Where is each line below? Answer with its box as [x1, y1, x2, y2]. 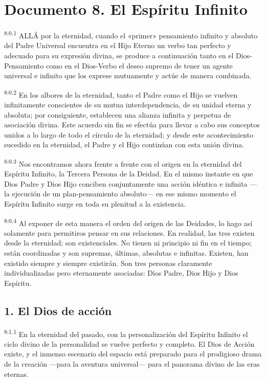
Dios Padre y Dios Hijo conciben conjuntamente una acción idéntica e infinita [4, 178, 248, 189]
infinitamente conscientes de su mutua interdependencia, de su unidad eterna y [4, 99, 252, 109]
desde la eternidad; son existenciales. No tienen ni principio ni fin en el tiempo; [4, 237, 252, 248]
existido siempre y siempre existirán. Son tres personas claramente [4, 257, 212, 268]
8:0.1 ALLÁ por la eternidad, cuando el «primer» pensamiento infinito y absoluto [4, 29, 258, 40]
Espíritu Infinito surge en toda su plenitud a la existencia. [4, 198, 186, 209]
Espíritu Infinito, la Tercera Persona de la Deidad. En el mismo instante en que [4, 168, 253, 179]
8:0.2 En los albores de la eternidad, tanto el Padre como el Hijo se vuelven [4, 87, 238, 100]
